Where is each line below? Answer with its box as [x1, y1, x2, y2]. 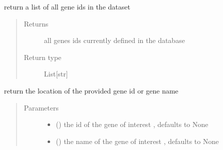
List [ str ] [44, 68, 68, 79]
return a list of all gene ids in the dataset [4, 1, 130, 11]
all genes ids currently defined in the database [44, 35, 185, 45]
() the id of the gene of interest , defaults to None [56, 119, 208, 129]
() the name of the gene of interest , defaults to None [56, 135, 219, 146]
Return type [24, 51, 62, 62]
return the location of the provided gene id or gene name [4, 85, 178, 95]
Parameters [24, 102, 59, 112]
